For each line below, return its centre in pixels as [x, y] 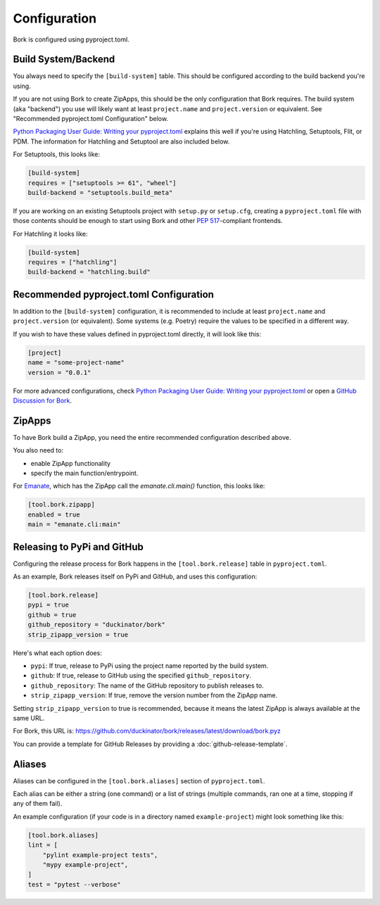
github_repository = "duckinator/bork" [96, 625]
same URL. [29, 718]
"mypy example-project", [85, 865]
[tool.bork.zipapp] [61, 505]
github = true [52, 615]
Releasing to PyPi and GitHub [78, 546]
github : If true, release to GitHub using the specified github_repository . [141, 676]
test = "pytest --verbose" [74, 884]
